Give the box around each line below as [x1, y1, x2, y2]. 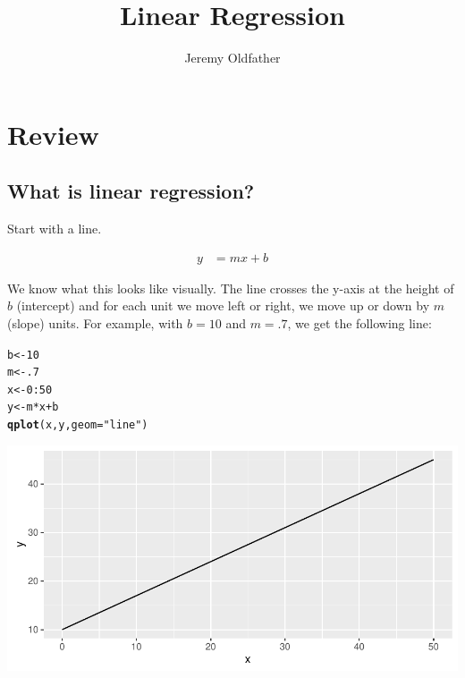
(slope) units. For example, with [7, 313, 183, 332]
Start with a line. [7, 219, 102, 238]
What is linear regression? [7, 177, 255, 205]
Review [7, 115, 99, 152]
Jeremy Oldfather [184, 48, 281, 67]
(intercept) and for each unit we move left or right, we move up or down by [16, 296, 430, 315]
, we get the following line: [287, 313, 432, 332]
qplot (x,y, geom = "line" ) [7, 419, 148, 432]
